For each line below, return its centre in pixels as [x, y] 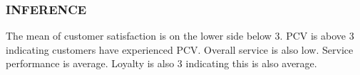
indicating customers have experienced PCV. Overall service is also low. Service [180, 49]
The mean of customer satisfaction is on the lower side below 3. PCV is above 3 [180, 36]
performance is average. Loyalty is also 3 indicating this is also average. [161, 63]
